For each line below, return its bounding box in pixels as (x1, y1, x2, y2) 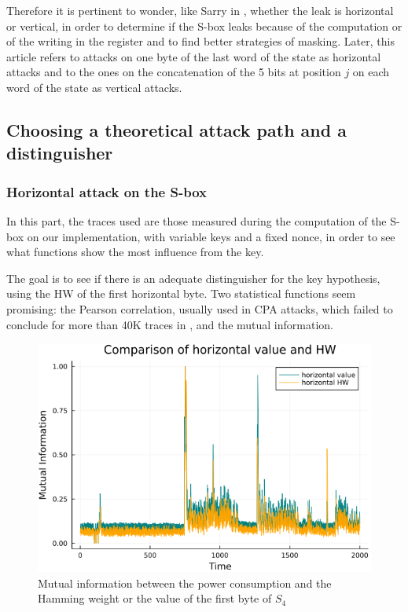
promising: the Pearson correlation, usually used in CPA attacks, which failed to (6, 300, 393, 317)
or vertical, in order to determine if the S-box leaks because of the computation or (6, 17, 402, 34)
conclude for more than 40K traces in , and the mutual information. (6, 316, 333, 332)
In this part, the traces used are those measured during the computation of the (6, 212, 387, 229)
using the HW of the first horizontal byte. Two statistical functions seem (6, 285, 356, 302)
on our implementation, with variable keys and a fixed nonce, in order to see (27, 228, 395, 244)
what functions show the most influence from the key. (6, 244, 264, 260)
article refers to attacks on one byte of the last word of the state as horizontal (6, 48, 381, 64)
